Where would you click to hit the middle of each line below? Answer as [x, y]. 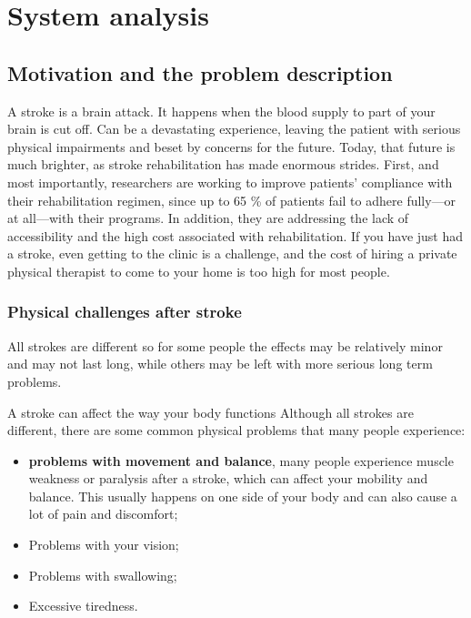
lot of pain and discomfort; [103, 514]
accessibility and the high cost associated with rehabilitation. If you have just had [235, 235]
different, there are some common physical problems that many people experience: [236, 430]
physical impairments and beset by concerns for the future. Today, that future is [231, 146]
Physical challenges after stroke [125, 312]
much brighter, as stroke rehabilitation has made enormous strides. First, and [223, 164]
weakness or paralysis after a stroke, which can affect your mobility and [228, 478]
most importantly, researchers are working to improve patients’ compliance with [230, 182]
